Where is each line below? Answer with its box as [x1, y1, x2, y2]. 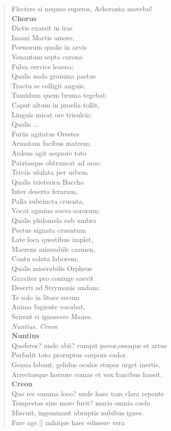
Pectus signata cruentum [11, 224, 86, 235]
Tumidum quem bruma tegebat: [11, 90, 108, 100]
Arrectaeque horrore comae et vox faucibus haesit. [11, 369, 162, 379]
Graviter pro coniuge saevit [11, 272, 94, 283]
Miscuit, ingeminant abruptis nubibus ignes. [11, 407, 144, 417]
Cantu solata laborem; [11, 253, 79, 264]
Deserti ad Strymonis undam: [11, 282, 100, 293]
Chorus [11, 13, 37, 23]
